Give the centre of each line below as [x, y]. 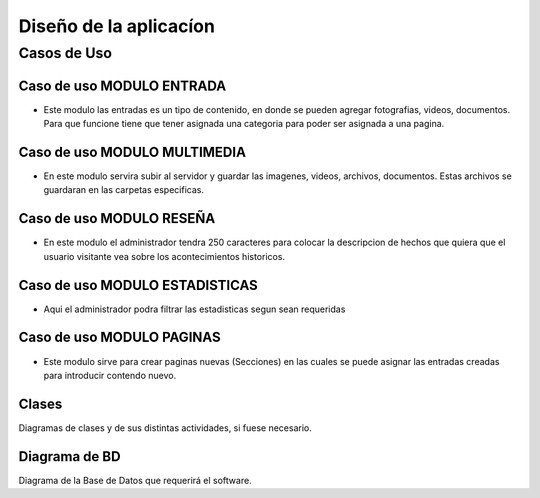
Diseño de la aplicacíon [116, 26]
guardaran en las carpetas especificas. [124, 190]
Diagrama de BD [69, 456]
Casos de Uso [65, 53]
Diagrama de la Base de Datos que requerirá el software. [135, 480]
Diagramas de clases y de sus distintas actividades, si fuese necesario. [165, 427]
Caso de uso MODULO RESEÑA [117, 218]
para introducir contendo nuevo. [110, 375]
